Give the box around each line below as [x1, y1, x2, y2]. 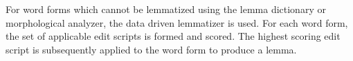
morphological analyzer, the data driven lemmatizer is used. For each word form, [6, 15, 348, 29]
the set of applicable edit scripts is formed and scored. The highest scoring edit [6, 29, 341, 43]
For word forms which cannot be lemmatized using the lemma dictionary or [6, 2, 326, 16]
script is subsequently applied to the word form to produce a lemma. [6, 42, 297, 56]
